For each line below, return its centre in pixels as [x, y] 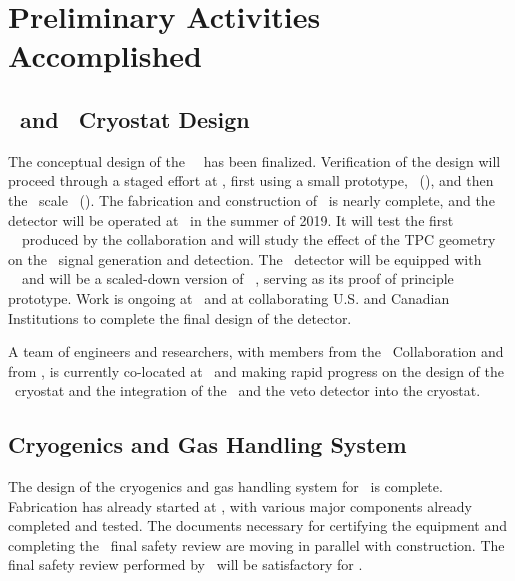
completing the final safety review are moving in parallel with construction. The [256, 544]
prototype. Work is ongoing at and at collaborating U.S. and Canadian [229, 297]
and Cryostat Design [135, 118]
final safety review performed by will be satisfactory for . [185, 564]
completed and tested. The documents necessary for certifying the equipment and [257, 525]
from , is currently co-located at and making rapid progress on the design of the [256, 370]
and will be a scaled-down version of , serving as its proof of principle [237, 278]
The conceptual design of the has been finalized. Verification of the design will [254, 160]
